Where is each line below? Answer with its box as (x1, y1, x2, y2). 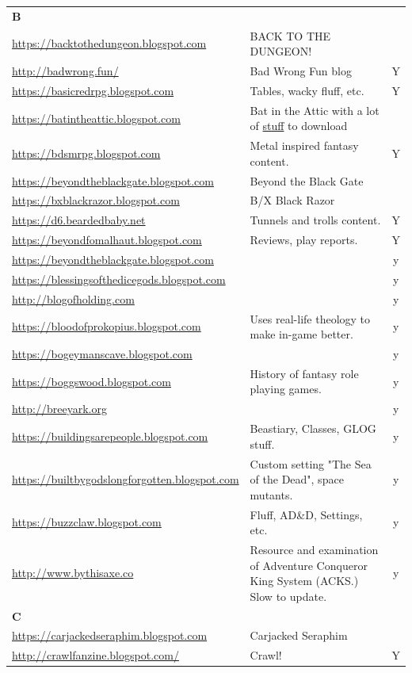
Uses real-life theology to (250, 310, 371, 327)
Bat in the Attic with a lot (250, 101, 380, 118)
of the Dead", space (250, 471, 344, 488)
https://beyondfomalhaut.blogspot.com (12, 231, 202, 248)
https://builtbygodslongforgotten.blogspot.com (12, 471, 239, 488)
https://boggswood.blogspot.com (12, 373, 171, 389)
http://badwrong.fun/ (12, 63, 119, 79)
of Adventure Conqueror (250, 556, 368, 573)
